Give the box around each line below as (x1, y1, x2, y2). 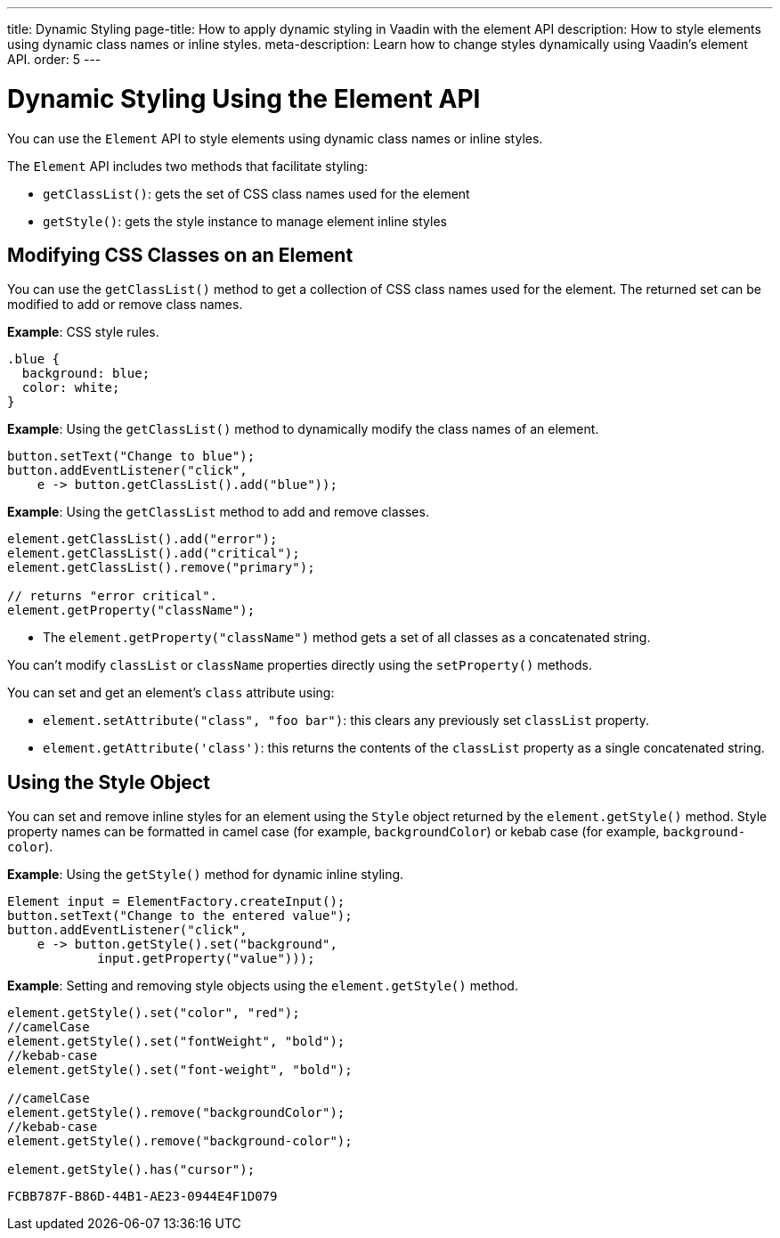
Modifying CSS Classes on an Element (7, 243, 353, 266)
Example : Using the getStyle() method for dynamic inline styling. (7, 867, 404, 883)
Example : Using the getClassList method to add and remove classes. (7, 504, 429, 520)
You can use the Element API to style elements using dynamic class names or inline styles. (7, 130, 543, 146)
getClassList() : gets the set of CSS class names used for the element (43, 185, 470, 201)
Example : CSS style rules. (7, 324, 159, 340)
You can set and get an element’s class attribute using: (7, 685, 335, 701)
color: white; (21, 380, 120, 395)
